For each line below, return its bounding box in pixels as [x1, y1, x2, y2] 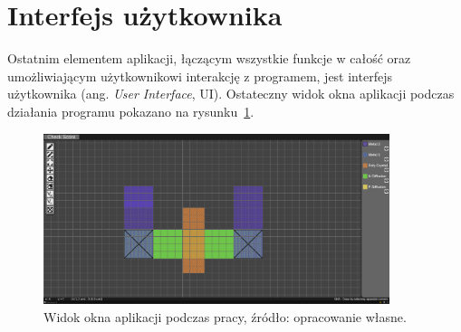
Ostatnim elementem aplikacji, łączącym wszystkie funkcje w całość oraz [7, 49, 411, 68]
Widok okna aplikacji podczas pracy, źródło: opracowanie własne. [43, 308, 407, 327]
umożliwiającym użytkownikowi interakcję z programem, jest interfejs [7, 66, 392, 85]
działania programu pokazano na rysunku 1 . [7, 101, 255, 120]
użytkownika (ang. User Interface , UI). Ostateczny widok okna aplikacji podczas [7, 84, 455, 103]
